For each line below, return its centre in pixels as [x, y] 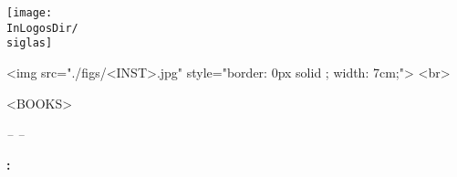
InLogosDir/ [42, 28]
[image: [30, 13]
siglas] [30, 43]
